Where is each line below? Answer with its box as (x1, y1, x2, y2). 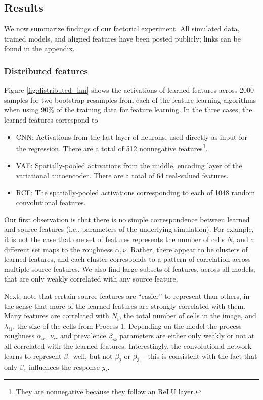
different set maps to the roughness (4, 244, 113, 254)
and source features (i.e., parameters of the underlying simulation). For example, (4, 224, 254, 234)
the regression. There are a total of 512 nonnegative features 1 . (16, 142, 208, 153)
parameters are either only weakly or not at (119, 330, 255, 341)
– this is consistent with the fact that (142, 350, 257, 361)
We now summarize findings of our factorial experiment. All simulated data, (4, 23, 240, 34)
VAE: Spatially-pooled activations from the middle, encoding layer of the (16, 160, 242, 171)
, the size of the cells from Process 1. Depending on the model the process (13, 320, 242, 331)
